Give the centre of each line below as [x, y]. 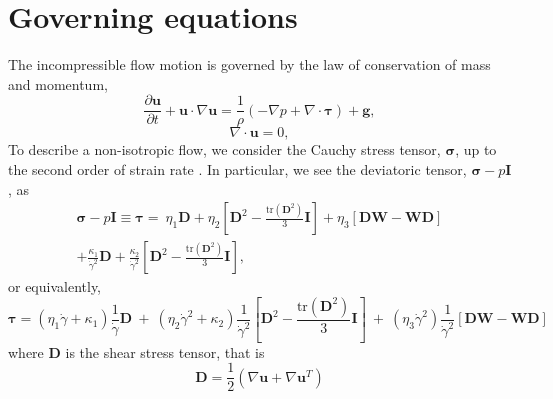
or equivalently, [55, 286]
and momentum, [58, 83]
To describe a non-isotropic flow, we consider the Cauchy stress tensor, [224, 149]
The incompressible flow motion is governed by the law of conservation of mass [249, 64]
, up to [476, 149]
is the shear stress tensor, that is [165, 351]
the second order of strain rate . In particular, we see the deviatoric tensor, [237, 168]
